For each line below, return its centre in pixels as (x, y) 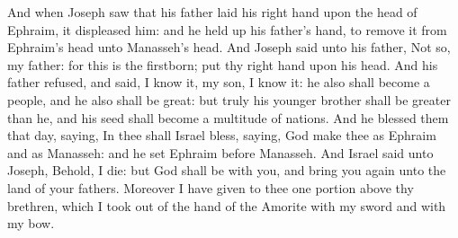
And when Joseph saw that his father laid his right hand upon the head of (212, 12)
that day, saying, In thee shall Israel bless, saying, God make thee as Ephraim (222, 135)
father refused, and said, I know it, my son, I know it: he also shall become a (219, 82)
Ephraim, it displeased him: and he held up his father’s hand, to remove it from (227, 29)
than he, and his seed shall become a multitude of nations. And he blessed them (228, 117)
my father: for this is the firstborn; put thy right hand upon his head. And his (223, 64)
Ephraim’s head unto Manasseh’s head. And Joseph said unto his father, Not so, (229, 47)
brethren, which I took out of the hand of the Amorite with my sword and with (227, 205)
